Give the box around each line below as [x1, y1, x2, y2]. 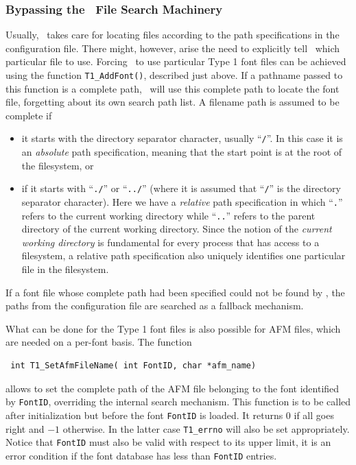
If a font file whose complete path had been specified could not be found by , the [5, 285, 345, 299]
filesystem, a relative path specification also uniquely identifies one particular [21, 248, 346, 263]
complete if [5, 108, 52, 122]
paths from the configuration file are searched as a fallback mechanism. [5, 298, 304, 313]
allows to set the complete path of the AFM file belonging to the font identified [5, 381, 340, 395]
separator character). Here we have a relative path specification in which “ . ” [21, 194, 343, 208]
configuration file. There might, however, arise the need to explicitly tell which [5, 40, 340, 55]
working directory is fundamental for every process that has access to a [21, 235, 320, 249]
